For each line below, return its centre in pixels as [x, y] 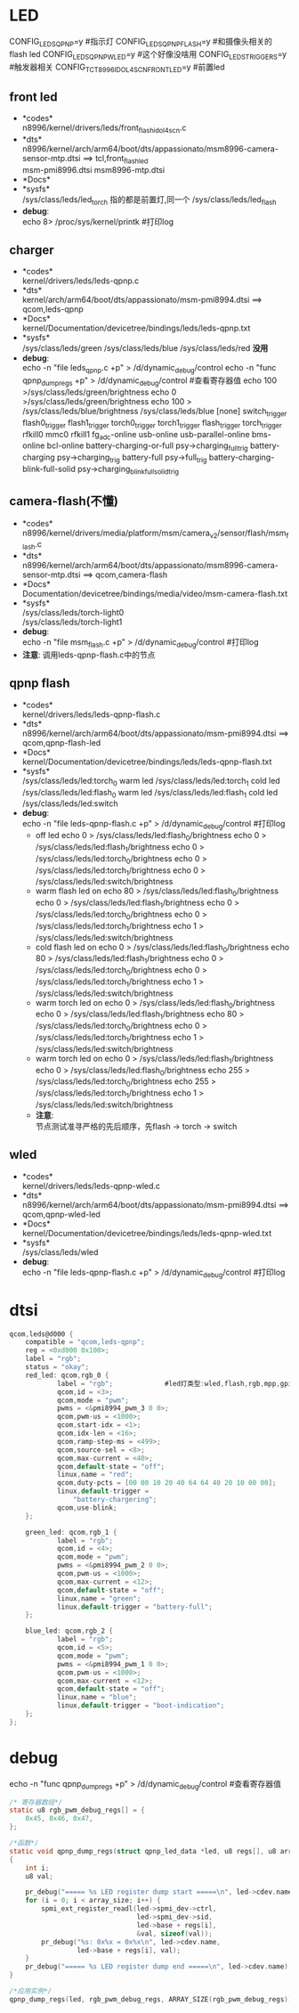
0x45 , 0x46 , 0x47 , [59, 1819]
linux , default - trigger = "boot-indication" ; [141, 1706]
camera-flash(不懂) [64, 501]
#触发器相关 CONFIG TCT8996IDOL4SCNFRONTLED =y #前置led [117, 68]
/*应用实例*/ [31, 1992]
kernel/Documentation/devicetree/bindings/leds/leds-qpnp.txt [136, 328]
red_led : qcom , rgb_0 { [67, 1375]
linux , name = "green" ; [99, 1598]
